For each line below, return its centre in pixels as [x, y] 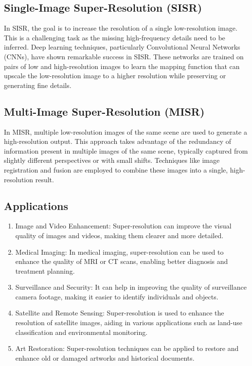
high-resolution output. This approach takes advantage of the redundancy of [118, 141]
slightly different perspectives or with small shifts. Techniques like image [112, 160]
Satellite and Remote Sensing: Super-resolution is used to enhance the [120, 313]
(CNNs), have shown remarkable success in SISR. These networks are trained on [124, 56]
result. [45, 179]
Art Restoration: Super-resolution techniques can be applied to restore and [127, 348]
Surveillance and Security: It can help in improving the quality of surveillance [131, 287]
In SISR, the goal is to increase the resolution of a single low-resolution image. [121, 28]
